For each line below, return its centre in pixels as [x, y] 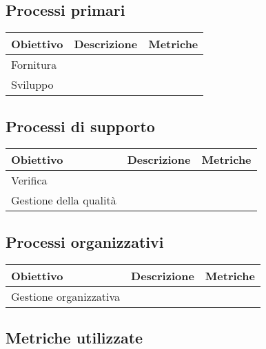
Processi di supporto [80, 126]
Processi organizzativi [85, 241]
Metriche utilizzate [74, 337]
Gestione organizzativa [66, 296]
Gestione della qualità [64, 200]
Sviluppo [32, 85]
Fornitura [34, 65]
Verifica [29, 180]
